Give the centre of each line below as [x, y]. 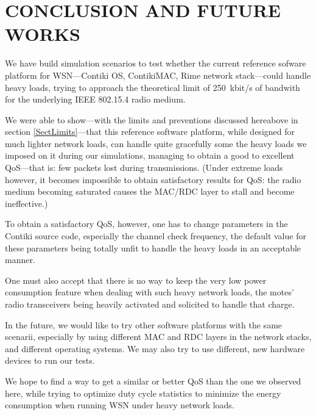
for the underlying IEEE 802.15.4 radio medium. [95, 99]
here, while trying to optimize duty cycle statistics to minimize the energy [143, 393]
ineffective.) [26, 203]
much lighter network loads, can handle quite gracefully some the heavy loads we [156, 143]
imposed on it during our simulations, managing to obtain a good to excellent [150, 155]
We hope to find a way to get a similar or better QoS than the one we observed [153, 381]
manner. [20, 260]
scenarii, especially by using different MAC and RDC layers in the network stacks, [158, 337]
